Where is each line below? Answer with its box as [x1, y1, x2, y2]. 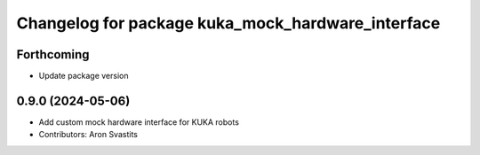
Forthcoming [16, 47, 90, 62]
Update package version [38, 71, 129, 81]
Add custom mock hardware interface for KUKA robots [38, 116, 240, 128]
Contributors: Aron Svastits [38, 129, 138, 140]
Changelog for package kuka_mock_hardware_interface [16, 13, 441, 33]
